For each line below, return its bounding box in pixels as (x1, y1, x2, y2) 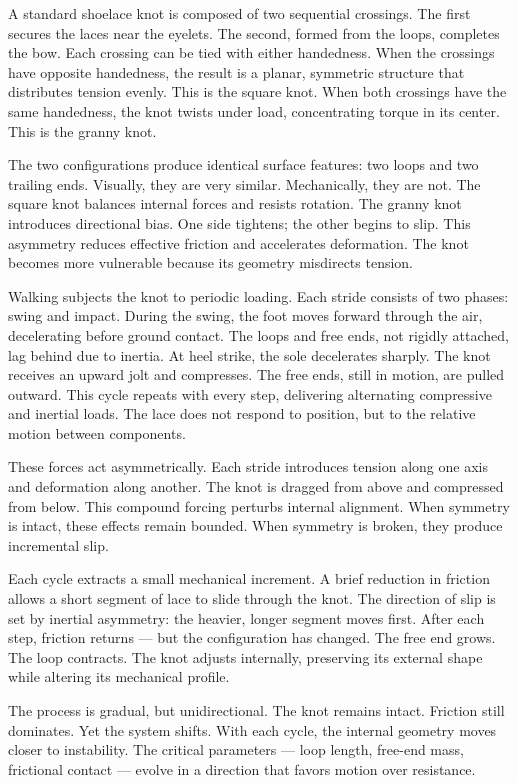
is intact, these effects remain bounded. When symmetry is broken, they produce (8, 515, 503, 536)
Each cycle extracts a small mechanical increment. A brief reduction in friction (8, 568, 490, 589)
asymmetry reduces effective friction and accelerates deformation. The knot (8, 232, 469, 253)
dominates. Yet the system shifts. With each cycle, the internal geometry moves (8, 719, 497, 740)
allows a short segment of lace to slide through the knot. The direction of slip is (8, 588, 496, 609)
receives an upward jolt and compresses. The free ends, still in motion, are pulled (8, 364, 505, 385)
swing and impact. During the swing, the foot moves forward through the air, (8, 305, 483, 326)
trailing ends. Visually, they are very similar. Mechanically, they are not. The (8, 173, 481, 194)
